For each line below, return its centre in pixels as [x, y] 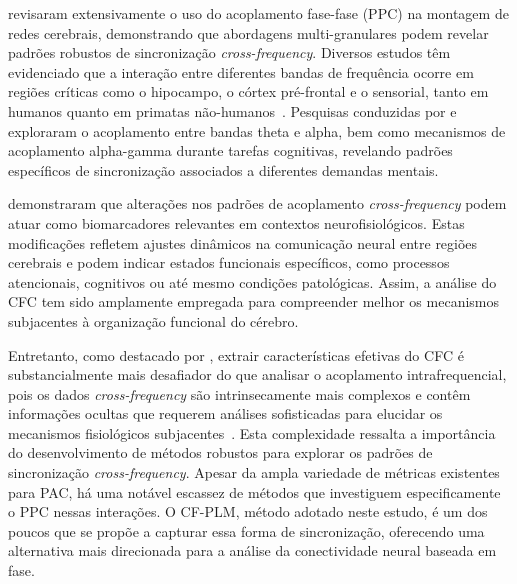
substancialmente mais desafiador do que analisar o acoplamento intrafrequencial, [257, 374]
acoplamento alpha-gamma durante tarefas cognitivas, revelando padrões [230, 150]
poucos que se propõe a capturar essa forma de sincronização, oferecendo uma [246, 530]
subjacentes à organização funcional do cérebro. [153, 320]
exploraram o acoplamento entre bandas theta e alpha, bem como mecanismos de [257, 130]
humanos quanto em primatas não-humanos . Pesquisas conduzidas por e [232, 110]
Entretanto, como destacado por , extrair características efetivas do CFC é [236, 354]
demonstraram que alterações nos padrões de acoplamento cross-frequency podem [257, 203]
